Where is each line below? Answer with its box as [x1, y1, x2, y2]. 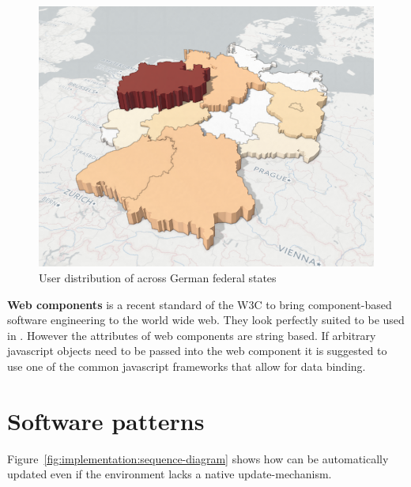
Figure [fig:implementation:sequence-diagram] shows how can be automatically [7, 450, 389, 466]
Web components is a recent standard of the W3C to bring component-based [7, 296, 392, 312]
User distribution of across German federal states [39, 270, 277, 286]
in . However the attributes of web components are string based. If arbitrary [7, 327, 376, 343]
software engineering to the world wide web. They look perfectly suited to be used [7, 311, 405, 328]
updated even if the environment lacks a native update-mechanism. [7, 466, 332, 482]
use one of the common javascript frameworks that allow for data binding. [7, 358, 366, 374]
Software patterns [7, 404, 205, 436]
